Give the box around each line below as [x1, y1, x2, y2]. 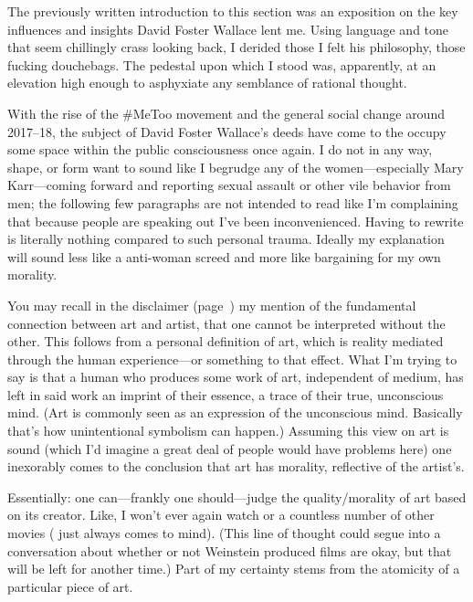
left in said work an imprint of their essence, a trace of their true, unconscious [7, 385, 444, 404]
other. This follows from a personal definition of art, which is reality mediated [7, 332, 444, 351]
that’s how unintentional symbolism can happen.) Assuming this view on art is [7, 421, 449, 440]
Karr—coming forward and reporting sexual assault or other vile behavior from [7, 175, 451, 195]
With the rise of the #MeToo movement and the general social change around [7, 103, 445, 122]
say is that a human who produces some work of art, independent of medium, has [7, 367, 464, 386]
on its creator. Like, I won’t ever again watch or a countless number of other [7, 505, 435, 524]
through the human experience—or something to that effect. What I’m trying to [7, 349, 457, 368]
